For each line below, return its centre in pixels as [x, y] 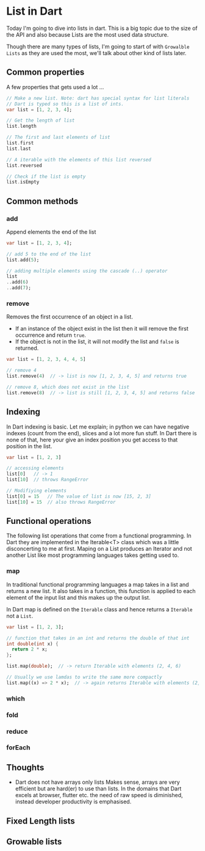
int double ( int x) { [33, 644]
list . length [21, 127]
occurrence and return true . [51, 335]
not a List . [20, 616]
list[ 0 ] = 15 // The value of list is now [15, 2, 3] [79, 496]
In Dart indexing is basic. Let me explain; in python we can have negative [98, 427]
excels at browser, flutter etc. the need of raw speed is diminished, [99, 795]
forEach [18, 748]
